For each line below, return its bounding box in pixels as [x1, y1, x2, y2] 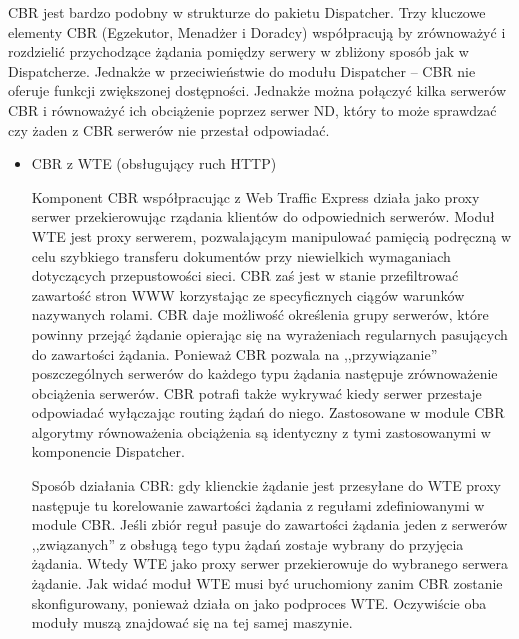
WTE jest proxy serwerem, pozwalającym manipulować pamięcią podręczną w [31, 225, 511, 246]
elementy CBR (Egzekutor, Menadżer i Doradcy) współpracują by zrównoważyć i [8, 21, 506, 42]
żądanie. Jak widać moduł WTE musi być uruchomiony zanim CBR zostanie [31, 573, 503, 594]
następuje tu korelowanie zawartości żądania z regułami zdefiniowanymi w [31, 494, 485, 515]
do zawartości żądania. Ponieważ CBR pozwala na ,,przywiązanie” [31, 343, 438, 364]
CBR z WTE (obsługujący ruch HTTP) [31, 153, 277, 174]
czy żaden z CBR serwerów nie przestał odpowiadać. [8, 119, 330, 140]
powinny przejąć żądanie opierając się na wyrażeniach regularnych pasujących [31, 323, 508, 344]
